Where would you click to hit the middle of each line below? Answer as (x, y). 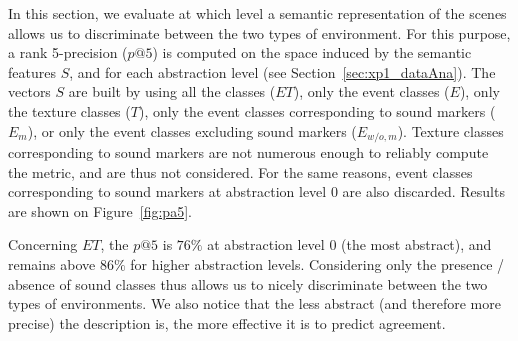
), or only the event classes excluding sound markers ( (192, 130)
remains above (52, 263)
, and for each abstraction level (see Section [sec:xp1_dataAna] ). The (282, 71)
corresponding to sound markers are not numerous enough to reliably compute (248, 152)
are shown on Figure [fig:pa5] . (100, 210)
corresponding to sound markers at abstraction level (167, 191)
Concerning (43, 244)
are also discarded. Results (423, 191)
